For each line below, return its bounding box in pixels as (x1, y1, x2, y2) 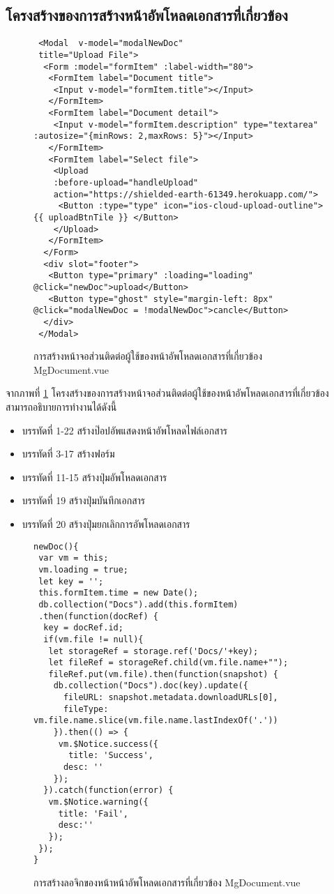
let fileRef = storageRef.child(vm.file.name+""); (48, 658, 289, 668)
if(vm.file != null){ (43, 634, 144, 644)
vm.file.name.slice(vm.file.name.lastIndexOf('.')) (33, 715, 278, 726)
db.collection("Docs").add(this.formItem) (38, 599, 238, 609)
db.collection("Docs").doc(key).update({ (53, 681, 248, 691)
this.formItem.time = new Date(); (38, 588, 199, 598)
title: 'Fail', (58, 808, 129, 819)
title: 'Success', (68, 750, 153, 761)
